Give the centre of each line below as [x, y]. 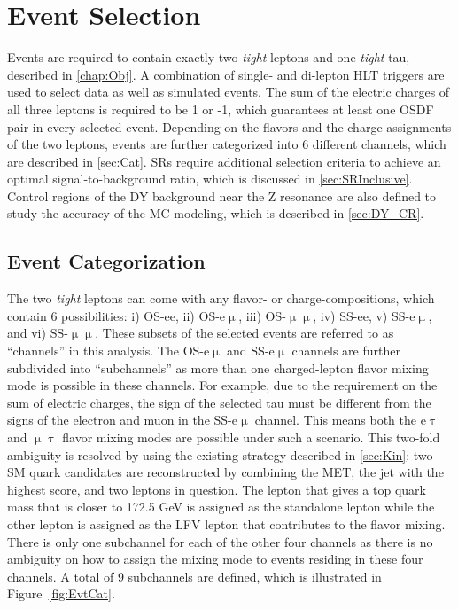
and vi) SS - [38, 333]
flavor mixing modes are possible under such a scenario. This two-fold [251, 437]
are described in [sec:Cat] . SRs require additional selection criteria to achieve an [224, 161]
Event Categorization [106, 261]
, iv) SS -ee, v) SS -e [364, 315]
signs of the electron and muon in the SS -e [122, 420]
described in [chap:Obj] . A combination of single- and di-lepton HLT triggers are [226, 74]
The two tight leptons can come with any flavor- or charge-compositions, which [221, 298]
